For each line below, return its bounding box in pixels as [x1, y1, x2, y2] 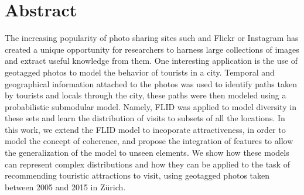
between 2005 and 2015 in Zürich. [5, 180, 126, 193]
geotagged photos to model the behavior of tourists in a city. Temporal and [5, 66, 275, 78]
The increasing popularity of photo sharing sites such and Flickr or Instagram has [5, 32, 299, 44]
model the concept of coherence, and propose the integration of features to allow [5, 135, 293, 147]
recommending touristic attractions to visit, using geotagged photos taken [5, 169, 270, 182]
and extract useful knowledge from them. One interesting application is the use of [5, 54, 298, 67]
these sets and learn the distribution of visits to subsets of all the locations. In [5, 112, 285, 124]
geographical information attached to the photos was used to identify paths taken [5, 77, 297, 90]
